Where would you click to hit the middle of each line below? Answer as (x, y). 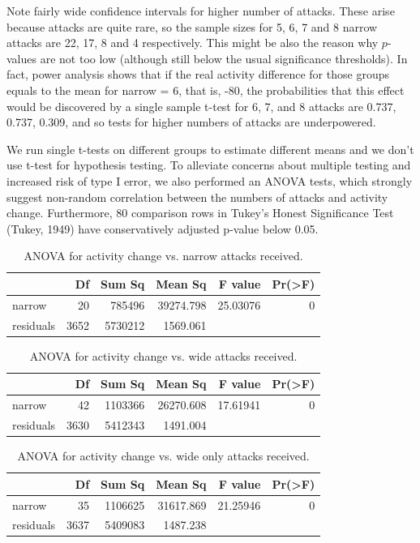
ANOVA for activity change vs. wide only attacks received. (163, 456)
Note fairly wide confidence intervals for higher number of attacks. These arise (201, 11)
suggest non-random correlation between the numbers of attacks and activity (197, 197)
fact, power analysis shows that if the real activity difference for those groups (198, 74)
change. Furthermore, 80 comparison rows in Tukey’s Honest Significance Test (200, 213)
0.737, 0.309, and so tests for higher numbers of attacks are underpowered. (191, 122)
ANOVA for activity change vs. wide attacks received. (163, 355)
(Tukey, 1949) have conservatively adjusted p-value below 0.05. (163, 228)
